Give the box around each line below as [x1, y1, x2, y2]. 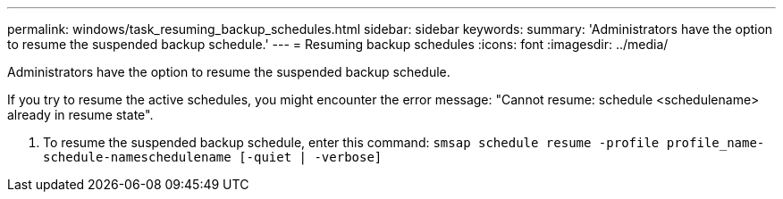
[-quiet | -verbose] [239, 150, 383, 164]
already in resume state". [7, 107, 154, 122]
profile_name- [666, 136, 765, 150]
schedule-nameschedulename [43, 150, 232, 164]
